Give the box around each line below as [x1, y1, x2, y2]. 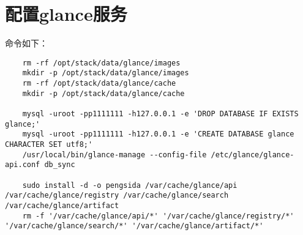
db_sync [44, 160, 75, 170]
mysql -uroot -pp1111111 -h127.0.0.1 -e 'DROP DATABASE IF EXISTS [22, 110, 299, 118]
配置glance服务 [5, 1, 127, 26]
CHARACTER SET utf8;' [5, 140, 93, 149]
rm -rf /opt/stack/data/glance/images [22, 58, 181, 67]
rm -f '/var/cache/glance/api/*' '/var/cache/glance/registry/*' [22, 211, 294, 220]
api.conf [5, 160, 40, 170]
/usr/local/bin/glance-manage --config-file [22, 150, 207, 159]
